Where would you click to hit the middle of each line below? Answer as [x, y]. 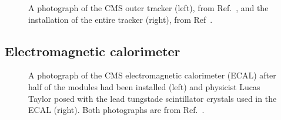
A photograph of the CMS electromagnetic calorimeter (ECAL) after [152, 75]
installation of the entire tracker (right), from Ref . [121, 19]
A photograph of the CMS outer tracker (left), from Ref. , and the [148, 8]
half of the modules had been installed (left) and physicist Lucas [144, 86]
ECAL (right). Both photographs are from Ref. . [116, 110]
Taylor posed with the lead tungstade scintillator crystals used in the [153, 98]
